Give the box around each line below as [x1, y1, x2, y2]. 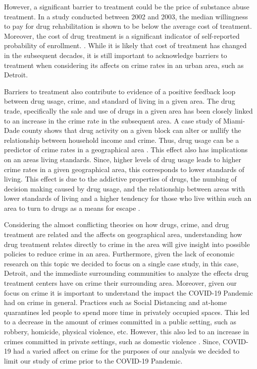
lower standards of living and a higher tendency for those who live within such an [4, 193, 252, 203]
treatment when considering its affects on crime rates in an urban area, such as [4, 60, 244, 70]
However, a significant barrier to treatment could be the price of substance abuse [4, 1, 250, 11]
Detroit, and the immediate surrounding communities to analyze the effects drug [4, 268, 249, 278]
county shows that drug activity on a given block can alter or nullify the [22, 125, 241, 135]
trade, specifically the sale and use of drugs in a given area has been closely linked [4, 105, 253, 116]
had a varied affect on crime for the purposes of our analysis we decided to [13, 346, 240, 356]
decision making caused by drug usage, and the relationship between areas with [4, 183, 245, 193]
